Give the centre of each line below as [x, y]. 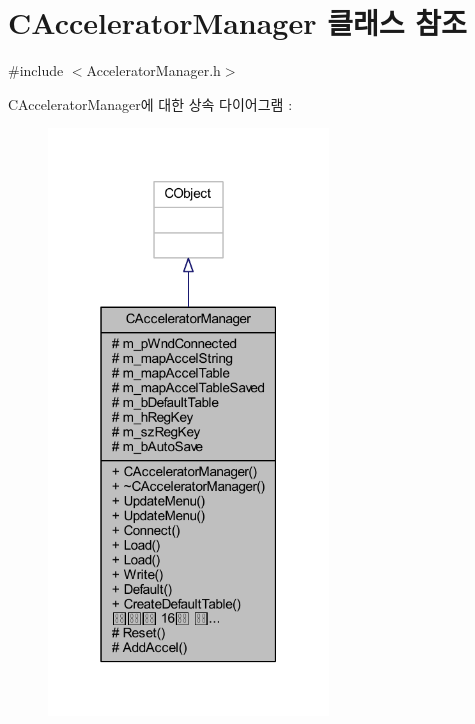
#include [36, 70]
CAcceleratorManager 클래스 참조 [237, 22]
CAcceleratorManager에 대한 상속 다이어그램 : [150, 103]
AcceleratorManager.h [153, 70]
